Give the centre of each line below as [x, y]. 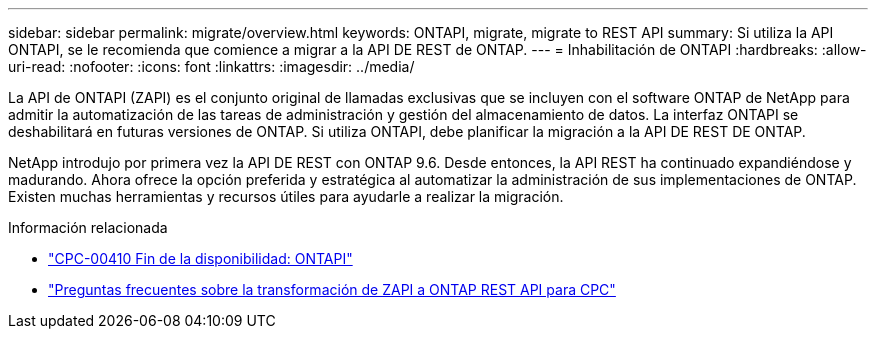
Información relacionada [88, 227]
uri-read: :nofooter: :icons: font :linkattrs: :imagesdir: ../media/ [211, 66]
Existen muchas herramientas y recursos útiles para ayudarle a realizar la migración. [286, 196]
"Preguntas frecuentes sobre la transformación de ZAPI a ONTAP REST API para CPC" [332, 289]
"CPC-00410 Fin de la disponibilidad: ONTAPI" [200, 258]
